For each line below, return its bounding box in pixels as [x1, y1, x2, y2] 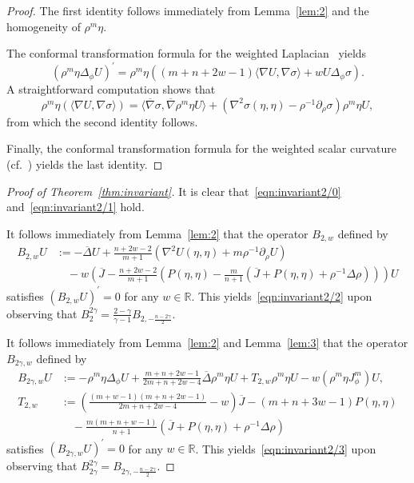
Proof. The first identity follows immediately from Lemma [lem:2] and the [6, 2, 369, 18]
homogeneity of [6, 18, 81, 34]
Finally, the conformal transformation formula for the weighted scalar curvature [6, 140, 396, 157]
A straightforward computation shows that [6, 81, 216, 98]
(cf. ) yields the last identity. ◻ [6, 156, 163, 173]
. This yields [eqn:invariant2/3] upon [195, 440, 376, 457]
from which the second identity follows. [6, 113, 198, 130]
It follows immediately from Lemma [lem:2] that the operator [6, 225, 309, 241]
